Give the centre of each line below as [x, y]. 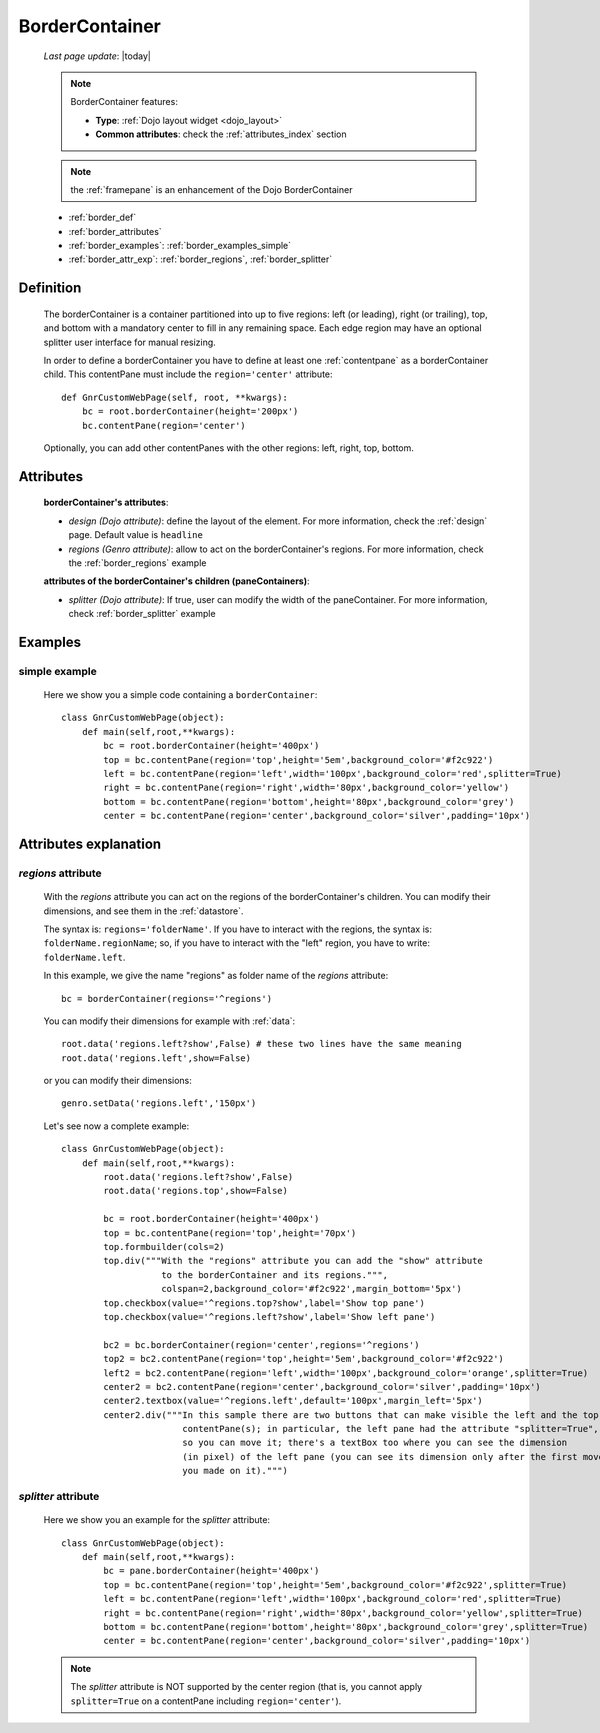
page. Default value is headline [136, 535]
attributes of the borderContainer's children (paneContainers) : [176, 581]
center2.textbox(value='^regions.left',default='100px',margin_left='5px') [293, 1401]
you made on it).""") [235, 1471]
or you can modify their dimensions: [117, 1081]
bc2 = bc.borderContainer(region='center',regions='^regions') [261, 1344]
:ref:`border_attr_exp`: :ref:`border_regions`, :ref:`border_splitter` [200, 259]
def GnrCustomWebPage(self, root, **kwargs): [175, 397]
